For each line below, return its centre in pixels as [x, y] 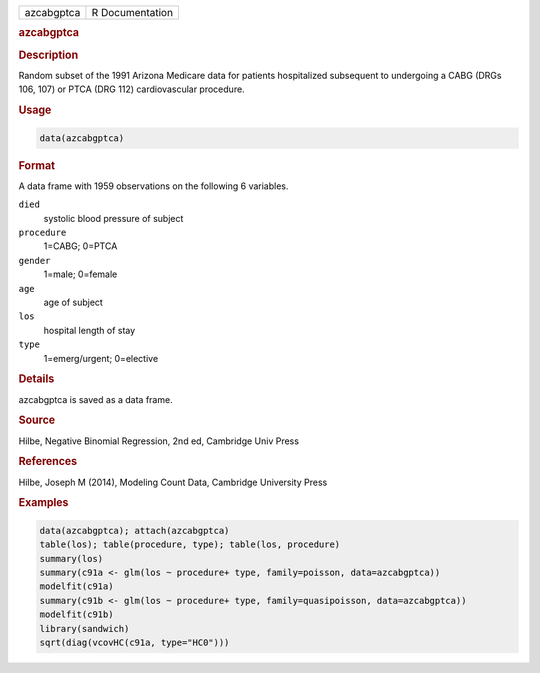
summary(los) [71, 558]
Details [36, 379]
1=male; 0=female [80, 274]
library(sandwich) [84, 628]
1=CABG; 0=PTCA [80, 246]
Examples [43, 503]
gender [34, 260]
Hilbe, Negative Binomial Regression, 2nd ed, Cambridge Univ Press [159, 441]
